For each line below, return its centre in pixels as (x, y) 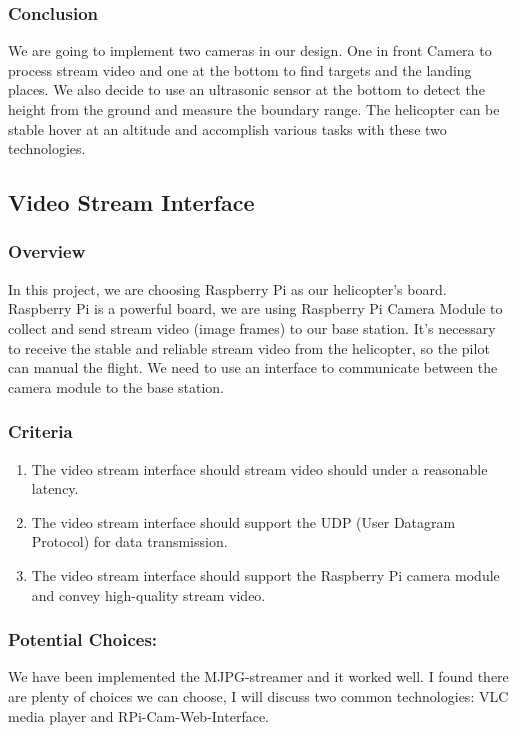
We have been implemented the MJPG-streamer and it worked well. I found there (258, 676)
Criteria (40, 431)
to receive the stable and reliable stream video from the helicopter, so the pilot (249, 347)
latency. (55, 488)
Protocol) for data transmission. (129, 541)
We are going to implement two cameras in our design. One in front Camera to (250, 50)
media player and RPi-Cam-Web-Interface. (139, 715)
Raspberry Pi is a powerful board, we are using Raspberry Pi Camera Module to (255, 308)
